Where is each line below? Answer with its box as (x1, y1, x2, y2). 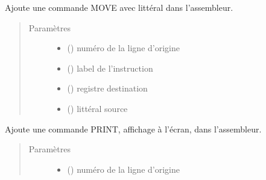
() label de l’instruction (67, 61, 153, 74)
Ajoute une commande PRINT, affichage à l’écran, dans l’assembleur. (5, 122, 262, 135)
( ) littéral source (67, 102, 128, 114)
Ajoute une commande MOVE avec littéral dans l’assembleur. (5, 1, 233, 13)
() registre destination (67, 82, 148, 95)
